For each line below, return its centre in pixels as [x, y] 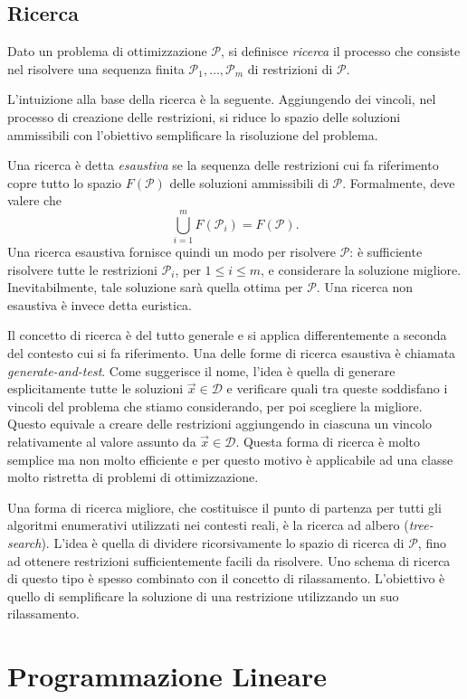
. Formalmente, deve [399, 182]
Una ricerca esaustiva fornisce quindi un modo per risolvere [172, 252]
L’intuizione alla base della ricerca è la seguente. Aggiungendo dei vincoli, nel [222, 99]
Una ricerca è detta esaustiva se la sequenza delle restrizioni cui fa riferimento [223, 165]
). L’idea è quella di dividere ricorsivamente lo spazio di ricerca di [223, 542]
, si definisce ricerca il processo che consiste [341, 51]
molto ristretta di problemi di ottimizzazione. [133, 477]
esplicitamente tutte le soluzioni [95, 388]
